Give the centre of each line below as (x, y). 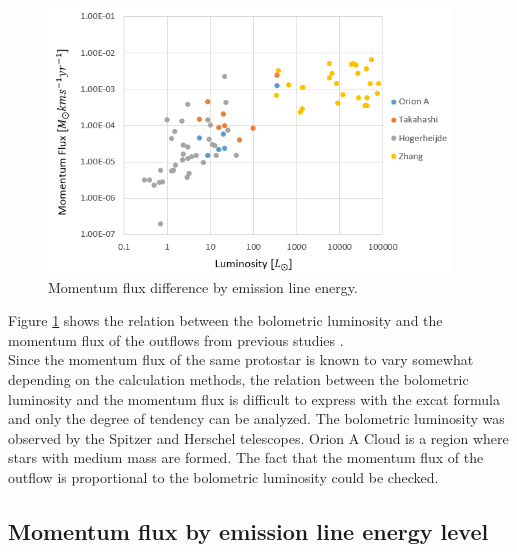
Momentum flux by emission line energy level (248, 531)
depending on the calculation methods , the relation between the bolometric (238, 379)
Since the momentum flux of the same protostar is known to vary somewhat (241, 359)
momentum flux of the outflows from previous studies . (176, 339)
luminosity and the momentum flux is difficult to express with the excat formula (254, 398)
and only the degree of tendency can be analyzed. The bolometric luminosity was (256, 418)
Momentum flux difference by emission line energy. (203, 286)
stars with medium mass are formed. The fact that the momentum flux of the (246, 457)
